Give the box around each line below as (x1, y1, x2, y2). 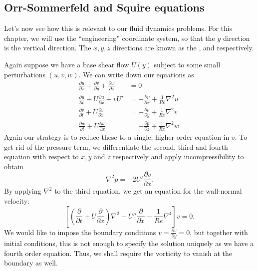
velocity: (4, 196, 29, 206)
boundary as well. (4, 258, 58, 268)
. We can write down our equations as (78, 69, 194, 79)
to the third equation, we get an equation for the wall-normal (54, 186, 242, 196)
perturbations (4, 69, 46, 79)
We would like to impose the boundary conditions (4, 227, 156, 237)
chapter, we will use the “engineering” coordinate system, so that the (4, 32, 215, 43)
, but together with (190, 227, 248, 237)
